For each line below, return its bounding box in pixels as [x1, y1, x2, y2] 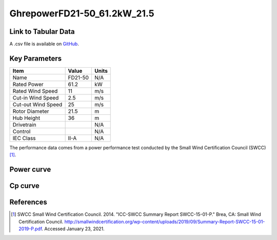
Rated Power [12, 81, 44, 88]
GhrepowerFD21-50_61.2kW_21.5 [9, 8, 154, 19]
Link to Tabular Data [9, 27, 75, 36]
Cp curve [9, 182, 39, 190]
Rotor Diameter [12, 108, 49, 115]
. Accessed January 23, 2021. [42, 226, 105, 232]
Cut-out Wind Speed [12, 101, 63, 108]
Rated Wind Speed [12, 87, 58, 94]
